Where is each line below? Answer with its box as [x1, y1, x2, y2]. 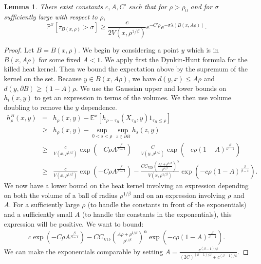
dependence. [81, 102, 117, 112]
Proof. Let [4, 45, 34, 55]
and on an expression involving [133, 190, 225, 200]
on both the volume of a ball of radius [4, 190, 118, 200]
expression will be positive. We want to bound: [4, 218, 144, 229]
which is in [186, 45, 219, 55]
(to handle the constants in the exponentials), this [82, 209, 232, 219]
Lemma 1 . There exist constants [4, 1, 103, 11]
